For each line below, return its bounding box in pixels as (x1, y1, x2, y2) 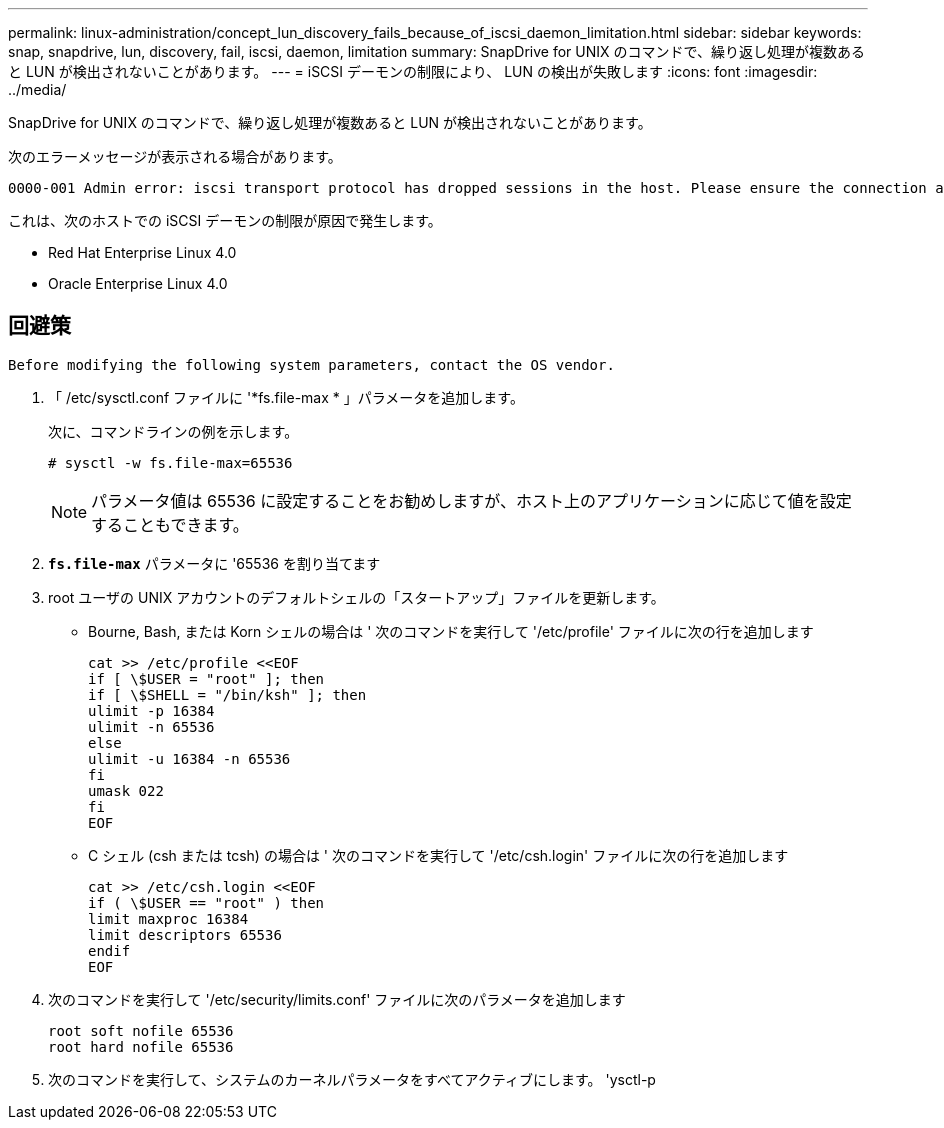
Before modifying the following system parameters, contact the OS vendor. (8, 356, 615, 373)
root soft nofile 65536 (48, 1022, 234, 1039)
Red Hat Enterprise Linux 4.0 (48, 244, 237, 261)
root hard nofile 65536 (48, 1038, 234, 1055)
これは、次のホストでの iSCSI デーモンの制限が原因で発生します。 (8, 212, 442, 229)
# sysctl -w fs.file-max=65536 (48, 454, 293, 471)
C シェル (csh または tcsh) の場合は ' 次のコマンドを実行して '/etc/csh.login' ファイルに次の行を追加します (88, 846, 789, 864)
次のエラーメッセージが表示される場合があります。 (8, 148, 342, 165)
